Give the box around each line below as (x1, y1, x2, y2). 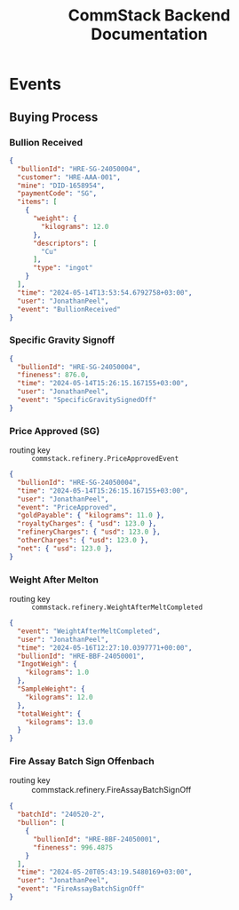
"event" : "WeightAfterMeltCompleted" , (17, 627, 162, 636)
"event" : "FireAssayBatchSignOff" (17, 884, 145, 893)
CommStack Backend (68, 5, 231, 26)
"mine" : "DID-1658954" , (17, 181, 105, 190)
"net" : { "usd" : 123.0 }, (17, 543, 114, 553)
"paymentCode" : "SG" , (17, 189, 98, 198)
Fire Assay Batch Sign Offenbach (9, 756, 155, 768)
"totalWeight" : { (17, 709, 82, 718)
